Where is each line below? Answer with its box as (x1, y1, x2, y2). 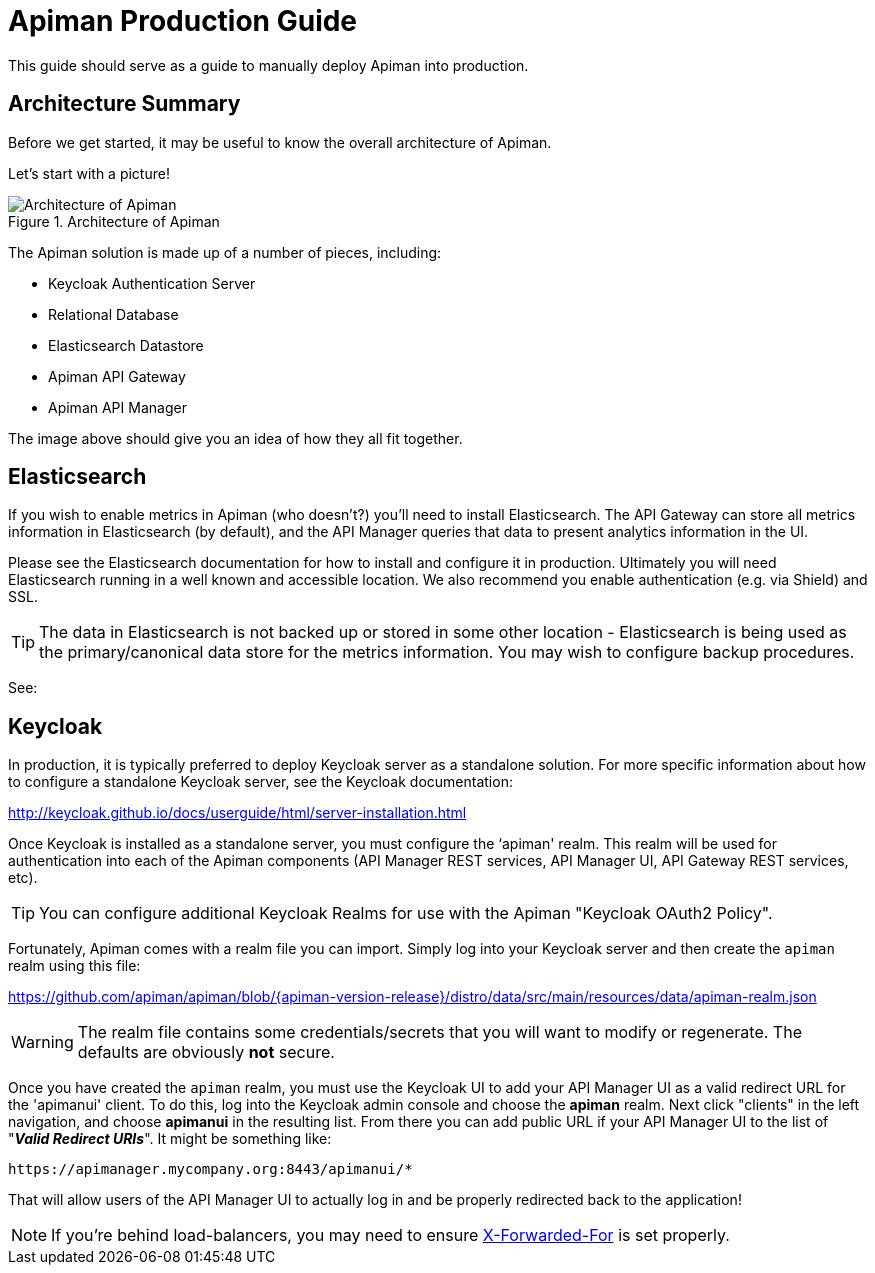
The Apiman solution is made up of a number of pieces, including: (8, 243, 442, 261)
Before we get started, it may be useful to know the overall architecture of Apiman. (8, 133, 552, 151)
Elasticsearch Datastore (48, 336, 204, 354)
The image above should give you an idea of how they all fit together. (8, 429, 463, 447)
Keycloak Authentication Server (48, 274, 256, 292)
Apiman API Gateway (48, 367, 186, 385)
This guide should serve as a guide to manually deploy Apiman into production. (8, 56, 529, 74)
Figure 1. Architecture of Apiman (8, 212, 220, 230)
